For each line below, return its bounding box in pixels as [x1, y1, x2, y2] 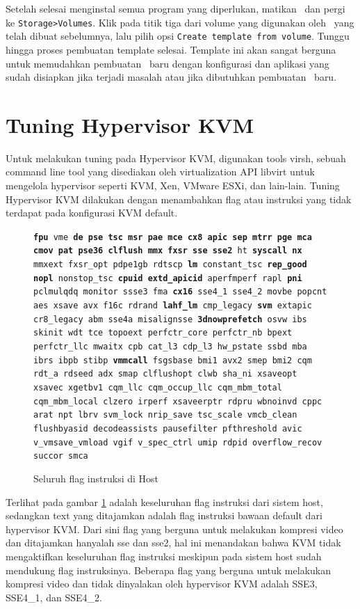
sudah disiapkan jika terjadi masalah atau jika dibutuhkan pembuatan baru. [6, 70, 337, 84]
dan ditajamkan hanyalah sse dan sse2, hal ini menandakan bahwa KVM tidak [6, 535, 341, 550]
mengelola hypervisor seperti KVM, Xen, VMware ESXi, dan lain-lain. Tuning [6, 178, 340, 192]
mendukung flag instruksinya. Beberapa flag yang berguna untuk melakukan [6, 562, 331, 577]
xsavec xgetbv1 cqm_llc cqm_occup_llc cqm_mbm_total [33, 383, 282, 393]
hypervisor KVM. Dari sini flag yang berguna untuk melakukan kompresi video [6, 521, 343, 536]
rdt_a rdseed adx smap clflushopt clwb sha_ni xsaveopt [33, 369, 297, 379]
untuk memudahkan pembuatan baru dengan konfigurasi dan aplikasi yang [6, 56, 329, 70]
